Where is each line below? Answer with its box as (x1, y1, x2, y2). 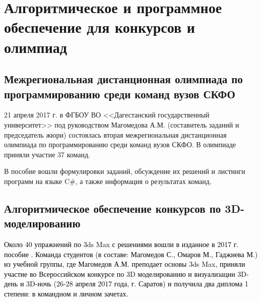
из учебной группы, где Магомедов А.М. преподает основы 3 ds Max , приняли (4, 259, 245, 269)
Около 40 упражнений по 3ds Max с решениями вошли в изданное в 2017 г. (4, 239, 239, 250)
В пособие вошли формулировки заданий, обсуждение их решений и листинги (4, 166, 245, 176)
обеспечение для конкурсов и (4, 17, 195, 37)
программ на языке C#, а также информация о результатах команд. (4, 175, 212, 186)
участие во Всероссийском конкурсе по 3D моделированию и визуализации (4, 268, 235, 279)
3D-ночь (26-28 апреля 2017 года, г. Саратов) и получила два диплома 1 (26, 278, 248, 289)
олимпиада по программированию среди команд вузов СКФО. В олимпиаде (4, 139, 236, 150)
